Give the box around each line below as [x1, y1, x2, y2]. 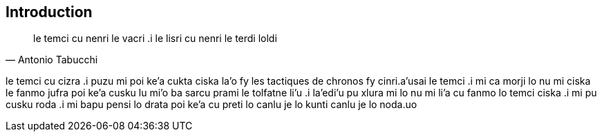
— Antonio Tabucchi [6, 54, 98, 66]
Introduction [6, 3, 93, 21]
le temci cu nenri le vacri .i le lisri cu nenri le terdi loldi [33, 32, 277, 45]
